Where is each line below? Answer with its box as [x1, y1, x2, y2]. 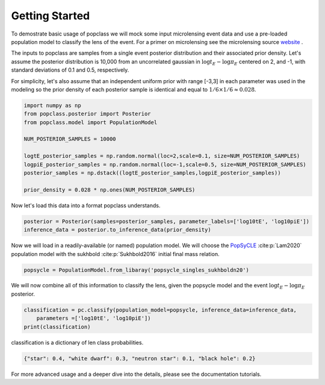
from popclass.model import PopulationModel [23, 119, 158, 126]
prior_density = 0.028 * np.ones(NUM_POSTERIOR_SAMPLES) [23, 186, 196, 193]
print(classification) [23, 323, 91, 330]
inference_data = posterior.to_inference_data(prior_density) [23, 227, 211, 233]
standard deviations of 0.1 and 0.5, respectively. [11, 66, 129, 74]
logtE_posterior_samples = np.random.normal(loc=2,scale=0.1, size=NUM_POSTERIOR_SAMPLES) [23, 152, 300, 160]
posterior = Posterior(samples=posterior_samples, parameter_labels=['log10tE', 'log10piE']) [23, 218, 310, 225]
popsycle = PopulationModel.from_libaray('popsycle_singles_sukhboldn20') [23, 266, 250, 274]
